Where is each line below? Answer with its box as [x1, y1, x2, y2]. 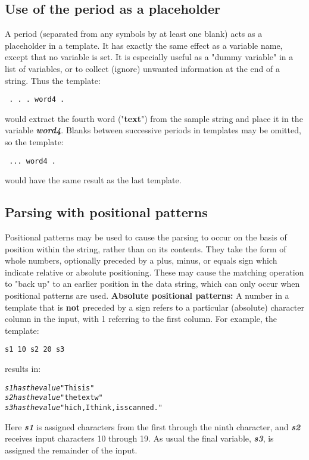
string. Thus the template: [5, 74, 101, 86]
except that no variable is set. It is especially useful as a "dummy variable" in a [5, 51, 294, 63]
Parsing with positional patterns [5, 203, 208, 221]
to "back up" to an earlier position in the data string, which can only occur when [5, 277, 300, 290]
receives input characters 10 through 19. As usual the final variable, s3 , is [5, 432, 274, 445]
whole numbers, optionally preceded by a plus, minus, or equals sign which [5, 254, 277, 267]
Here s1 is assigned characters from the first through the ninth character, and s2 [5, 420, 301, 433]
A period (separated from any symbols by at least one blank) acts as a [5, 27, 263, 40]
